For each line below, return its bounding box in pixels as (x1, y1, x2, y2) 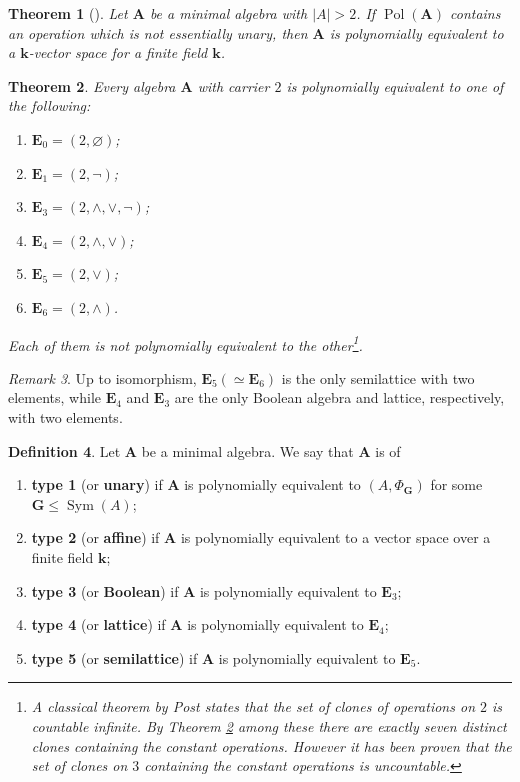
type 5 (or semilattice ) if (31, 647, 198, 668)
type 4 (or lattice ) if (31, 614, 166, 635)
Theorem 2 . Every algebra (8, 75, 176, 96)
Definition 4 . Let (8, 440, 121, 461)
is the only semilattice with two (281, 367, 475, 388)
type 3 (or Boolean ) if (31, 580, 179, 601)
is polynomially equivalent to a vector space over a (180, 527, 491, 548)
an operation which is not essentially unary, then (8, 22, 308, 43)
